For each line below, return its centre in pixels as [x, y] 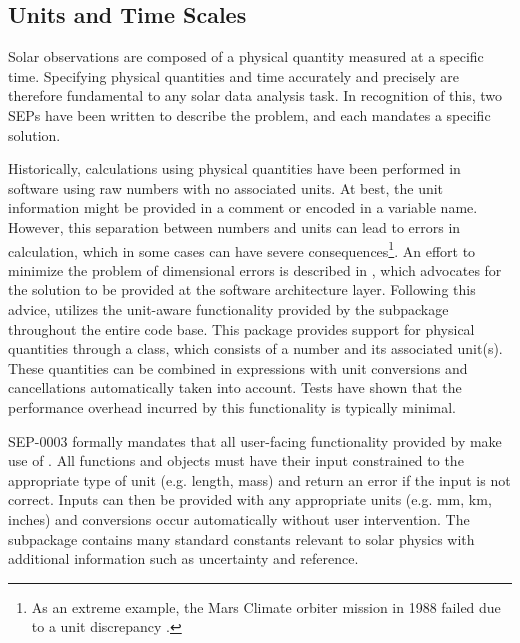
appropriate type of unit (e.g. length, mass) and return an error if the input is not [259, 479]
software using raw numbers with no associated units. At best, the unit [226, 187]
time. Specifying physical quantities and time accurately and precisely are [234, 75]
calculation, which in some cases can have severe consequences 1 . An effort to [242, 249]
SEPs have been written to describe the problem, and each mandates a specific [249, 114]
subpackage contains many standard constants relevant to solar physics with [241, 538]
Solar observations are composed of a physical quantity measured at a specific [246, 56]
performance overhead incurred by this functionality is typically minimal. [232, 406]
